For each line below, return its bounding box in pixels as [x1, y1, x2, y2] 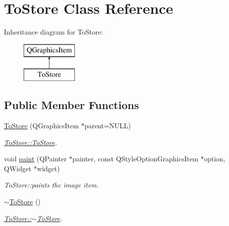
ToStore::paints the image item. [4, 180, 99, 190]
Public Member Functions [4, 97, 139, 113]
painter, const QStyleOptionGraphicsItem [72, 153, 198, 164]
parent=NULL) [84, 120, 131, 131]
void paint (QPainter [4, 153, 67, 164]
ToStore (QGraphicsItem [4, 120, 79, 131]
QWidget [4, 163, 32, 173]
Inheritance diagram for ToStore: [4, 27, 103, 37]
